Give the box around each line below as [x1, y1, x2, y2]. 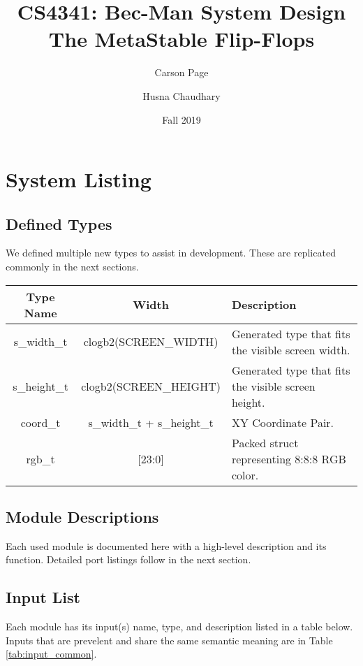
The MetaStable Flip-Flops [48, 24, 315, 53]
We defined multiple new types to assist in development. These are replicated [6, 245, 336, 260]
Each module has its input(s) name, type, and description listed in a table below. [6, 619, 353, 634]
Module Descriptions [6, 506, 159, 528]
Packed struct [231, 434, 299, 451]
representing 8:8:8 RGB [231, 450, 346, 467]
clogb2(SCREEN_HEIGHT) [81, 377, 221, 394]
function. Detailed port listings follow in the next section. [6, 552, 251, 567]
